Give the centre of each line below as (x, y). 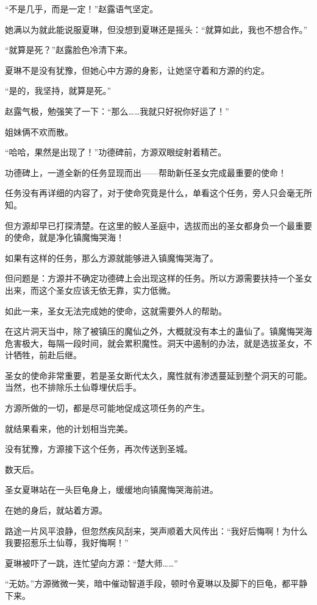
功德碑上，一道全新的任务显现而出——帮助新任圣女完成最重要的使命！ (146, 172)
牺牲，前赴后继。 (47, 355)
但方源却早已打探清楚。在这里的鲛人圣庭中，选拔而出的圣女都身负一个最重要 (158, 225)
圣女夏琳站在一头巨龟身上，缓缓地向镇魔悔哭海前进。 (112, 490)
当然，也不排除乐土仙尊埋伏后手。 (73, 387)
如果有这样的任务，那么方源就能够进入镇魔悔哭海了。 (112, 257)
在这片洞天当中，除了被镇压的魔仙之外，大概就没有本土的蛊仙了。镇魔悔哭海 (158, 331)
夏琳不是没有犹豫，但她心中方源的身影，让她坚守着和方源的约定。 (137, 70)
